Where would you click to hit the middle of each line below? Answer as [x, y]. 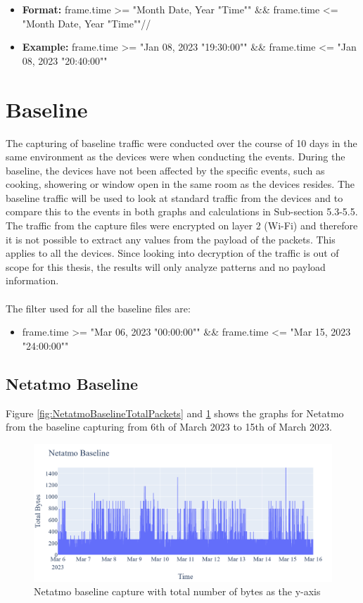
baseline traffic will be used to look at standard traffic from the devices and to [174, 197]
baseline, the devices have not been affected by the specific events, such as [165, 170]
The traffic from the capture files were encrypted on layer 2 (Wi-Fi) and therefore [182, 226]
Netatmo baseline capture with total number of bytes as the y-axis [177, 591]
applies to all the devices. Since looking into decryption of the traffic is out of [172, 253]
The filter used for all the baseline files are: [98, 308]
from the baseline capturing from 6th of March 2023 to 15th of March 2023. [169, 427]
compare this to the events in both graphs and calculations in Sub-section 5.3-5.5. [182, 211]
